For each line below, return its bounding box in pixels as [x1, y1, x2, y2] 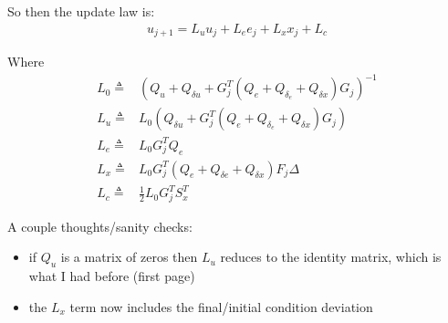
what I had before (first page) [28, 266, 195, 286]
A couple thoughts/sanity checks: [7, 216, 193, 235]
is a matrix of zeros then [60, 247, 198, 266]
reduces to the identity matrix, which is [220, 247, 442, 266]
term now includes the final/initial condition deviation [69, 297, 373, 316]
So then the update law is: [7, 2, 155, 20]
